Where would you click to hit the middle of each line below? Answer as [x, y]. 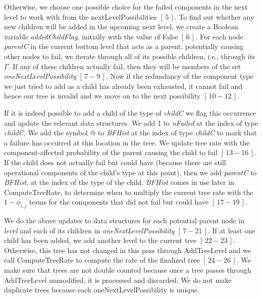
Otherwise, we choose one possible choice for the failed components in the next [126, 7]
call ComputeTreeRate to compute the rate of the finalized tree [102, 260]
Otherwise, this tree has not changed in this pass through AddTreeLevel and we [127, 250]
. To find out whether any [214, 16]
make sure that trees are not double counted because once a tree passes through [128, 270]
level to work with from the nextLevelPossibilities [81, 16]
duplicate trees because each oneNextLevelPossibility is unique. [102, 290]
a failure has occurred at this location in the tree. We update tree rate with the [127, 142]
